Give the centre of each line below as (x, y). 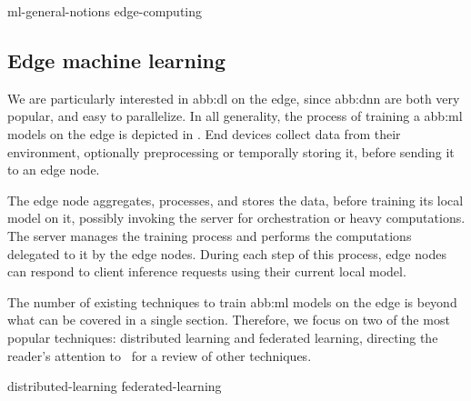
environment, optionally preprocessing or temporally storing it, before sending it (231, 151)
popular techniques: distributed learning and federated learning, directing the (223, 337)
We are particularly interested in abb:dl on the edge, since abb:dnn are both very (234, 98)
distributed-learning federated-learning (115, 386)
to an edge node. (54, 170)
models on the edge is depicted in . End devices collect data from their (204, 133)
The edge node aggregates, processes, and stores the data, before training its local (235, 200)
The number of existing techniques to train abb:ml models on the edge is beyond (232, 301)
